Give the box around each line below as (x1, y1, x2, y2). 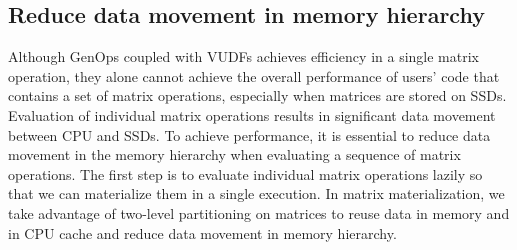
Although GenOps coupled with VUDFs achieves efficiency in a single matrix (8, 46, 479, 67)
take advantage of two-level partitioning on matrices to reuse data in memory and (8, 202, 510, 223)
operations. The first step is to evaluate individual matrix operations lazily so (8, 163, 483, 184)
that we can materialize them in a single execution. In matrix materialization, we (8, 183, 505, 204)
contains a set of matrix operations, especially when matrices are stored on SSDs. (8, 85, 507, 106)
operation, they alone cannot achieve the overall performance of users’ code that (8, 65, 500, 86)
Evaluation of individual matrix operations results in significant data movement (8, 104, 496, 125)
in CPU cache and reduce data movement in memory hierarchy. (8, 222, 397, 243)
